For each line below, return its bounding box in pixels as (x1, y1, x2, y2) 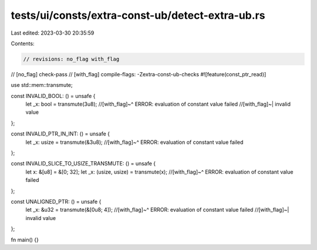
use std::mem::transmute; (11, 82, 73, 89)
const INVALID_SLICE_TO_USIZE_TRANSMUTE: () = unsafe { (11, 160, 156, 167)
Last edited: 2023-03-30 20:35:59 (11, 29, 95, 36)
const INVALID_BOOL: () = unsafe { (11, 92, 96, 99)
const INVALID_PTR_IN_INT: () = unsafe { (11, 130, 110, 137)
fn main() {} (11, 236, 39, 243)
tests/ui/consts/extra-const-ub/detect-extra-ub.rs (11, 9, 265, 22)
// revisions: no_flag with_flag (23, 56, 120, 62)
